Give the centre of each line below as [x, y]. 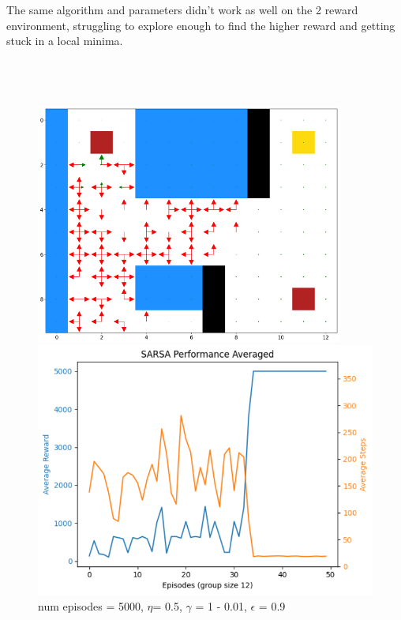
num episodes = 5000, [91, 606]
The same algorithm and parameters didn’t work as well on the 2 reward [182, 9]
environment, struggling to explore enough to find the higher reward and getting [201, 25]
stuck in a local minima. [65, 41]
